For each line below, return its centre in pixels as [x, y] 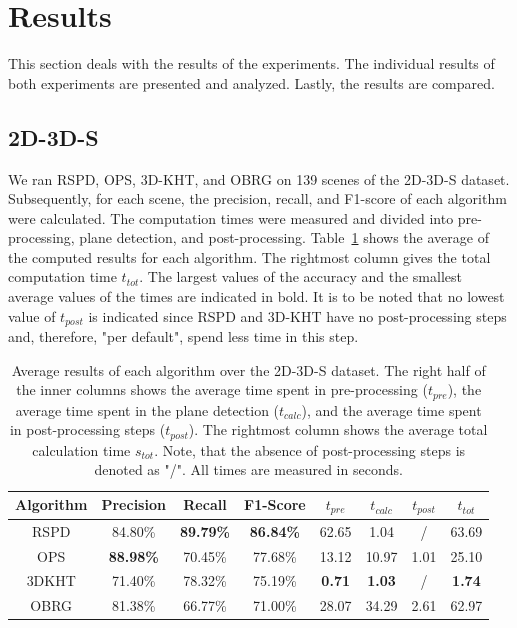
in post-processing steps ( [87, 429]
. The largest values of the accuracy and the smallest [300, 276]
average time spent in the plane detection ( [147, 409]
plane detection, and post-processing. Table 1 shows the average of [284, 237]
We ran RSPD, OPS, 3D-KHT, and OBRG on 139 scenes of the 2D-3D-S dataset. [259, 178]
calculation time [81, 449]
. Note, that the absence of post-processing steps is [310, 449]
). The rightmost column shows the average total [338, 429]
